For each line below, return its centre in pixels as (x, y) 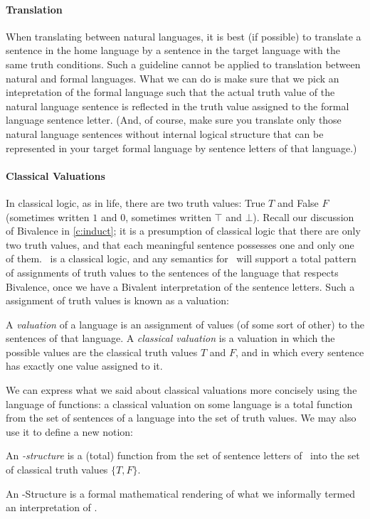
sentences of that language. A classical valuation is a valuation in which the (170, 338)
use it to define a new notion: (69, 431)
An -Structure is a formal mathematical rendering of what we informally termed (181, 493)
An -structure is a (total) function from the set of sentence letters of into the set (183, 455)
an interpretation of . (52, 507)
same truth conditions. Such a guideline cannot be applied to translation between (183, 64)
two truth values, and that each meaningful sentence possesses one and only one (180, 244)
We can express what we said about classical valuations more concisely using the (181, 390)
